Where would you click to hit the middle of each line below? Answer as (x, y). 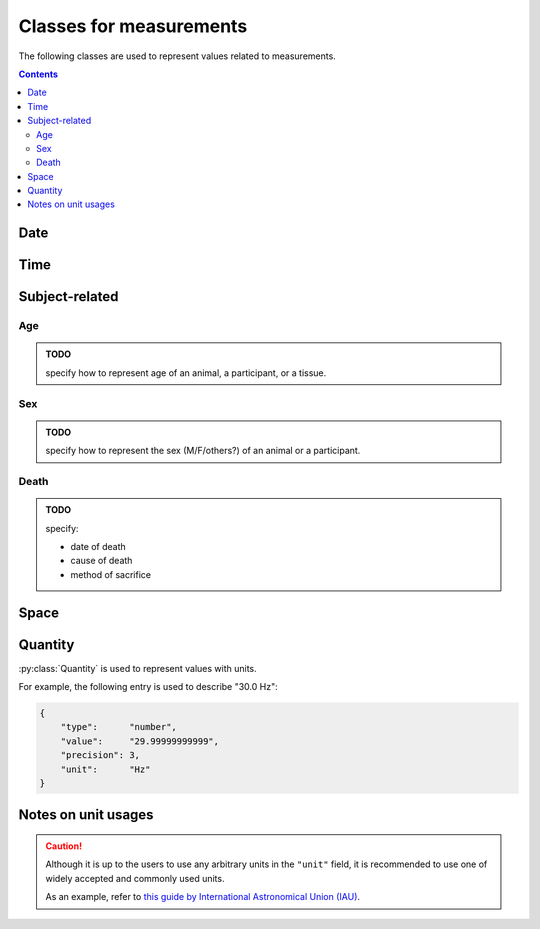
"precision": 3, (100, 755)
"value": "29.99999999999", (140, 741)
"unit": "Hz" (105, 769)
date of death (98, 546)
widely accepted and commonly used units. (135, 878)
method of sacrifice (111, 574)
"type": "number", (118, 727)
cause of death (101, 561)
